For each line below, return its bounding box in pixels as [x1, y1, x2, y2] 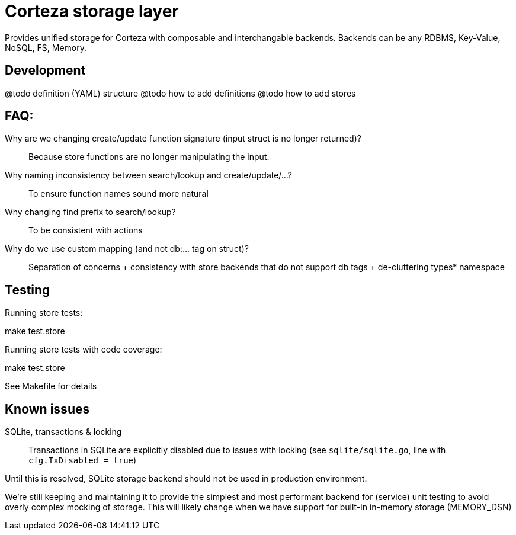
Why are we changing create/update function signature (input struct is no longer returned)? [5, 133, 361, 144]
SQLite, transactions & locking [5, 427, 122, 437]
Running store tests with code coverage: [5, 344, 162, 355]
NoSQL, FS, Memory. [5, 42, 86, 53]
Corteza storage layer [5, 1, 179, 21]
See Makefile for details [5, 381, 97, 392]
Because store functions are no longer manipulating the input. [28, 152, 270, 162]
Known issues [5, 401, 90, 417]
